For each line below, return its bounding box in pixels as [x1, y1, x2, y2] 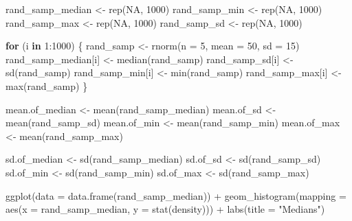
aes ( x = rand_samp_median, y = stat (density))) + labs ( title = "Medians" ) [5, 202, 325, 216]
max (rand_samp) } [5, 78, 88, 93]
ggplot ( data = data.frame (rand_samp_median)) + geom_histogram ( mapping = [5, 188, 346, 202]
